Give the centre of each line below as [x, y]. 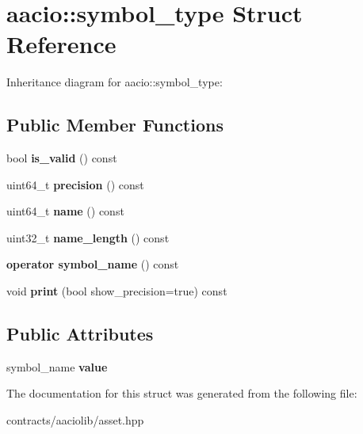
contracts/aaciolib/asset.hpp [75, 420]
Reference [61, 44]
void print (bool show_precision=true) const [117, 291]
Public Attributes [80, 334]
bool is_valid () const [62, 158]
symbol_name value [57, 366]
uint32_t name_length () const [88, 237]
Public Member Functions [115, 125]
